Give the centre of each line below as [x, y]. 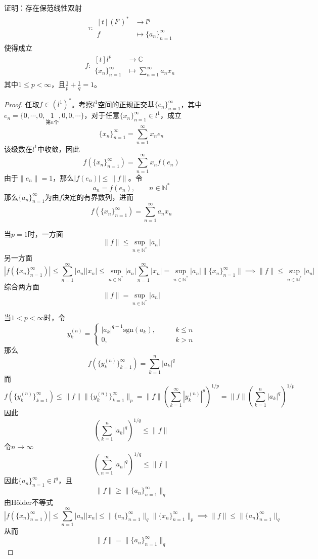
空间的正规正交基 [126, 104]
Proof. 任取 [22, 104]
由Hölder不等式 [29, 502]
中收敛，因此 [58, 148]
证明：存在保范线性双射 [43, 8]
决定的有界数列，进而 [98, 197]
